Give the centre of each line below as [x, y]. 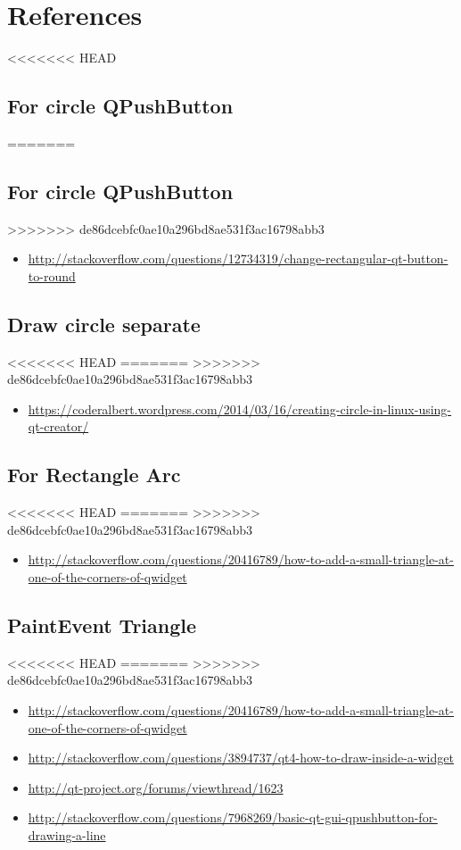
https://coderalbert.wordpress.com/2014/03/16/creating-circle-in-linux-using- [240, 408]
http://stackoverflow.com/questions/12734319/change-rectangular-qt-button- [238, 258]
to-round [52, 275]
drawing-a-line [67, 835]
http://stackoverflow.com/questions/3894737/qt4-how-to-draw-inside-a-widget [241, 758]
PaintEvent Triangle [102, 625]
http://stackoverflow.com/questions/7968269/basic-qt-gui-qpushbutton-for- [233, 817]
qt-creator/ [58, 426]
